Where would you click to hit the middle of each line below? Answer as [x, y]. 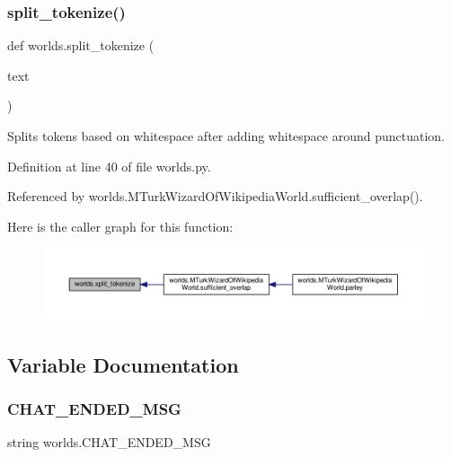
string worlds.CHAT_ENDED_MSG [109, 442]
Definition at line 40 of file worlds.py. [109, 166]
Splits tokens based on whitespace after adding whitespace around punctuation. [226, 136]
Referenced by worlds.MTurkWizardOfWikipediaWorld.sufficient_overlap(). [215, 196]
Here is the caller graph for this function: [120, 226]
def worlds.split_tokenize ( [81, 45]
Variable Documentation [123, 364]
